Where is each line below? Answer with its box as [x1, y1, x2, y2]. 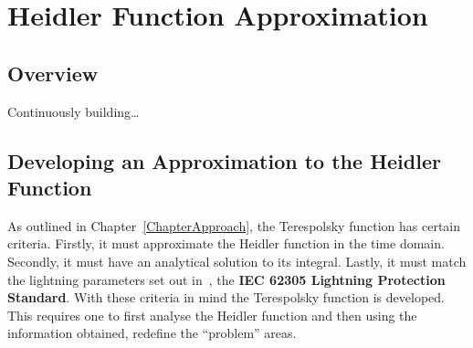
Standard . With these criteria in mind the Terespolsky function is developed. [7, 288, 445, 307]
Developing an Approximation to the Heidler [7, 146, 441, 174]
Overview [7, 58, 99, 87]
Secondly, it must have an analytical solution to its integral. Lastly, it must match [7, 251, 467, 270]
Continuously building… [7, 101, 140, 121]
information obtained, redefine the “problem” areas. [7, 323, 297, 343]
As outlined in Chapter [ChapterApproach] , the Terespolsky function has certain [7, 216, 461, 235]
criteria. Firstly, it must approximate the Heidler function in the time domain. [7, 234, 445, 253]
